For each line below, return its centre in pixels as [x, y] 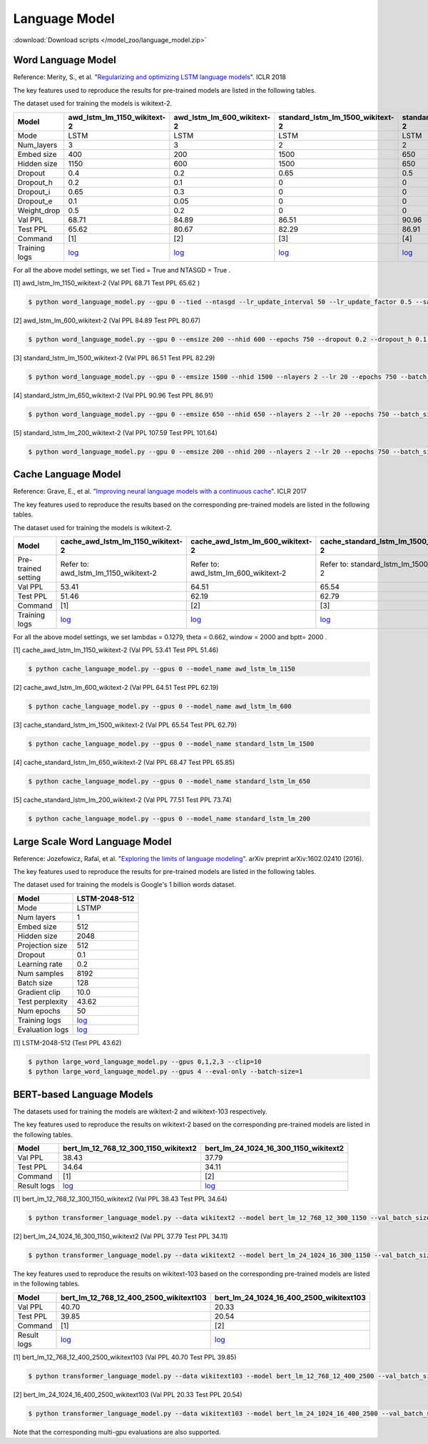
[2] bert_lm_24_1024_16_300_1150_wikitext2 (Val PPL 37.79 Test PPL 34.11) [121, 1236]
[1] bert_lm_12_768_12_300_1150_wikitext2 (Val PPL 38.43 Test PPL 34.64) [120, 1199]
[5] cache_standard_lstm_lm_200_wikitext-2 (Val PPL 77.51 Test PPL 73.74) [122, 800]
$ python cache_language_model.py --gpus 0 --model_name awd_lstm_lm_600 [160, 707]
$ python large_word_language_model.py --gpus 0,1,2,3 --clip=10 [145, 1062]
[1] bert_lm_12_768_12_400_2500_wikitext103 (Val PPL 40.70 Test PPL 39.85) [125, 1357]
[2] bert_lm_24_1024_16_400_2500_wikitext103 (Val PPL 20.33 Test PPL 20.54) [128, 1394]
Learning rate [40, 964]
